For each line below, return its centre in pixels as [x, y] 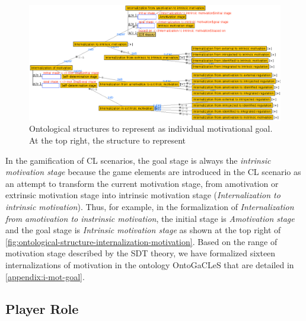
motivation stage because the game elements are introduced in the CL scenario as [153, 172]
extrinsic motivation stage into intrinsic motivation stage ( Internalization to [143, 195]
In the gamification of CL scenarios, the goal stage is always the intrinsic [138, 160]
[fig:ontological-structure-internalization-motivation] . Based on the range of [141, 241]
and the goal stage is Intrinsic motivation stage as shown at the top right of [143, 230]
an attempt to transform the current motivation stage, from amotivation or [142, 183]
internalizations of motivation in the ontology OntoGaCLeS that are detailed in [150, 264]
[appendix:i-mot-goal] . [45, 276]
